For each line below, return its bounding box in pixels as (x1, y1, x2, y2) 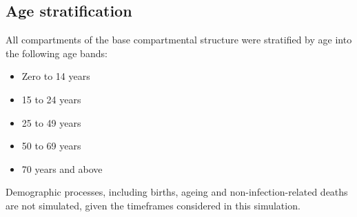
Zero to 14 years (21, 69, 90, 83)
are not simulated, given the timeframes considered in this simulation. (6, 198, 300, 212)
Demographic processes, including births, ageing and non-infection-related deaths (6, 185, 348, 199)
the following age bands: (6, 45, 108, 60)
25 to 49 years (21, 115, 81, 130)
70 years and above (21, 161, 103, 176)
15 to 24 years (21, 92, 81, 106)
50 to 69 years (21, 138, 81, 153)
